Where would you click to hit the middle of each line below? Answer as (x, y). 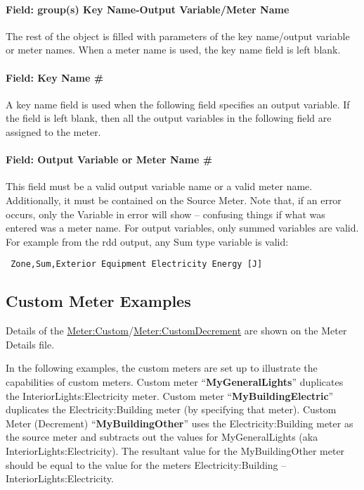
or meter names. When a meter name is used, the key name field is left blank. (173, 50)
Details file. (30, 344)
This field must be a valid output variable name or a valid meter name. (159, 186)
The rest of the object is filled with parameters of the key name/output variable (178, 36)
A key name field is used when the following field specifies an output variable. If (178, 104)
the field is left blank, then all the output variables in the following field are (169, 118)
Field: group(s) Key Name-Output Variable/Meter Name (148, 9)
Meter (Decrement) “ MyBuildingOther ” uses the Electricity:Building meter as (180, 423)
